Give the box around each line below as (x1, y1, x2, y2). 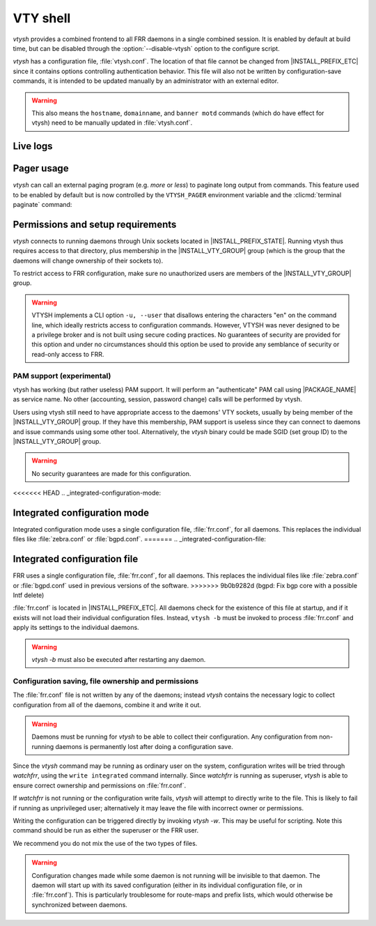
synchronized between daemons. (31, 900, 128, 909)
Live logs (13, 140, 53, 153)
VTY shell (13, 10, 71, 26)
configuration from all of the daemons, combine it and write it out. (13, 700, 202, 709)
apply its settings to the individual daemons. (13, 624, 139, 632)
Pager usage (13, 162, 69, 174)
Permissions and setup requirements (13, 218, 177, 230)
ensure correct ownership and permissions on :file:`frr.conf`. (13, 781, 187, 789)
